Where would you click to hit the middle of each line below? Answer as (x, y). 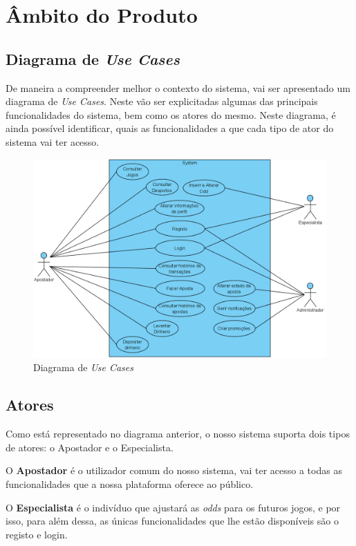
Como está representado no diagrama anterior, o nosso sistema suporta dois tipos (178, 434)
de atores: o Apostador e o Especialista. (90, 447)
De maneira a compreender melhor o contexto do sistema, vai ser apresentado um (178, 87)
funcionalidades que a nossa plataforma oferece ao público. (130, 483)
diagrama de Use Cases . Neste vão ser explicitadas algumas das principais (162, 101)
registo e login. (37, 534)
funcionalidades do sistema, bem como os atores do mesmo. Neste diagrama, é (171, 114)
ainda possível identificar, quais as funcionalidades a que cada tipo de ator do (170, 128)
